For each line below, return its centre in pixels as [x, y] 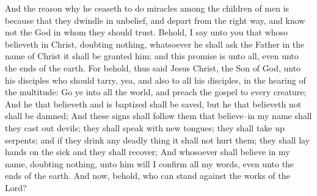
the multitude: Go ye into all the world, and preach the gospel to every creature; [156, 92]
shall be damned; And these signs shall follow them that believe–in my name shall [158, 116]
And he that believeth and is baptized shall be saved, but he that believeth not [153, 103]
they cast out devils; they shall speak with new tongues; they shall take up [145, 127]
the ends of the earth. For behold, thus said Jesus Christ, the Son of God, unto [153, 67]
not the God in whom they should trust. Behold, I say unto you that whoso [147, 32]
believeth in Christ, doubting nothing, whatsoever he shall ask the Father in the [155, 44]
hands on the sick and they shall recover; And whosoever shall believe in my [148, 152]
